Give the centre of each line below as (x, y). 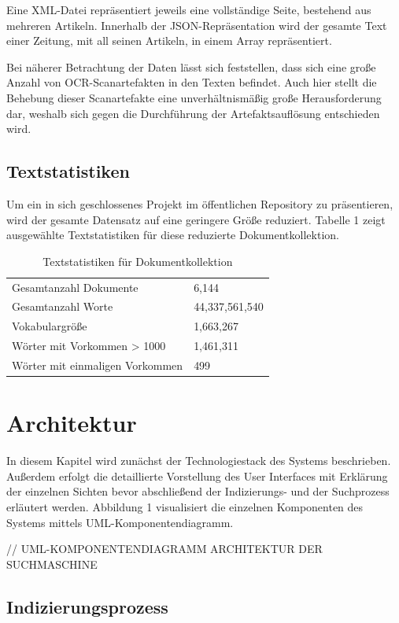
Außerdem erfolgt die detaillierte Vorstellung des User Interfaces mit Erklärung (197, 476)
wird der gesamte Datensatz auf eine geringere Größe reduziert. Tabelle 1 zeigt (196, 219)
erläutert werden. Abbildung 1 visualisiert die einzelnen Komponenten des (185, 506)
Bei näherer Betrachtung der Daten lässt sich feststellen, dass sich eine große (191, 66)
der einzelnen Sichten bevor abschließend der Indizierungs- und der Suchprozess (198, 491)
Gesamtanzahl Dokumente (75, 287)
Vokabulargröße (50, 326)
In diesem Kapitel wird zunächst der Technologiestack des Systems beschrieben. (199, 461)
